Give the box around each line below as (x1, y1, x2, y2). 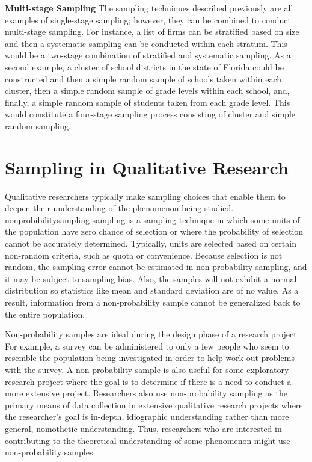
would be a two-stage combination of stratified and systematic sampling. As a (5, 49, 291, 61)
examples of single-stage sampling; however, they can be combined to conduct (5, 13, 291, 26)
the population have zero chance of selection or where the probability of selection (5, 225, 304, 238)
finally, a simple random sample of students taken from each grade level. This (5, 96, 290, 108)
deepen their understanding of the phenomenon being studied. (5, 202, 234, 214)
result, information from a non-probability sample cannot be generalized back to (5, 296, 301, 308)
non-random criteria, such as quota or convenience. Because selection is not (5, 248, 283, 261)
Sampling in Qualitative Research (5, 155, 289, 179)
